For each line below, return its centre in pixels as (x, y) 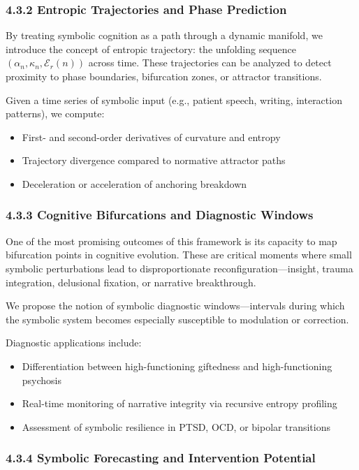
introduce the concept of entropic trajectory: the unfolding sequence (151, 49)
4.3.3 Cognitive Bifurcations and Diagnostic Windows (160, 215)
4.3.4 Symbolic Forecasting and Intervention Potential (161, 458)
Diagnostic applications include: (74, 343)
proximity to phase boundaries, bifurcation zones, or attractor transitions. (164, 76)
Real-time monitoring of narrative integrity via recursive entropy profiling (179, 403)
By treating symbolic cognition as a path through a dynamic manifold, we (164, 35)
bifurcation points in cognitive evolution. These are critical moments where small (179, 255)
